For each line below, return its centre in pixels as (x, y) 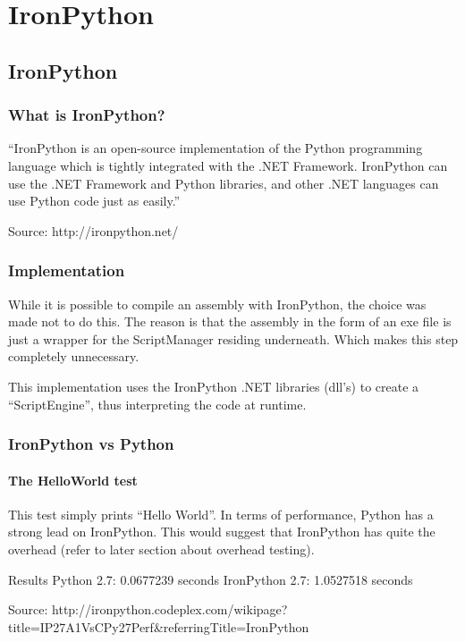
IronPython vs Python (91, 444)
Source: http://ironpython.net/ (93, 230)
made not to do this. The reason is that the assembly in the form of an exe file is (230, 321)
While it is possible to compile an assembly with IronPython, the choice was (217, 304)
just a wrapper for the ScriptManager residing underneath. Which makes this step (233, 338)
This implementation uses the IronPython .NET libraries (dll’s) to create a (214, 386)
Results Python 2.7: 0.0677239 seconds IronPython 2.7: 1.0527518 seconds (211, 579)
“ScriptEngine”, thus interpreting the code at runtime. (157, 404)
